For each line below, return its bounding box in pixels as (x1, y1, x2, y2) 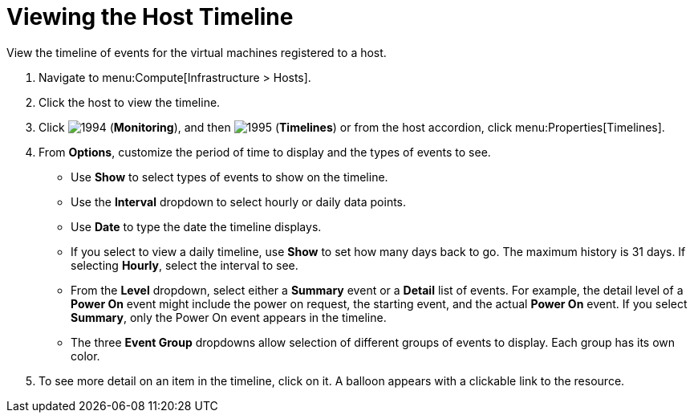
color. (71, 348, 100, 363)
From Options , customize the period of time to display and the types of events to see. (39, 144, 491, 159)
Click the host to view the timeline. (39, 95, 221, 109)
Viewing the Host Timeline (6, 3, 294, 31)
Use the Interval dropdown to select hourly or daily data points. (71, 194, 407, 209)
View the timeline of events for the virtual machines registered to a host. (6, 45, 387, 59)
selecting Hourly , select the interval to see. (71, 258, 298, 272)
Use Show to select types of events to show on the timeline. (71, 169, 388, 184)
